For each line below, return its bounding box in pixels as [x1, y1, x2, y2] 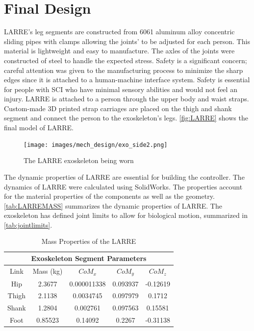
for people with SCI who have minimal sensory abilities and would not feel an [4, 84, 237, 94]
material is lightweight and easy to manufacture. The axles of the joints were [4, 46, 235, 56]
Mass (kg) [32, 266, 63, 276]
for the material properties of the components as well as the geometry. [4, 191, 215, 201]
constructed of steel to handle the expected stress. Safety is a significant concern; [4, 55, 247, 65]
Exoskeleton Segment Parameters [31, 253, 147, 263]
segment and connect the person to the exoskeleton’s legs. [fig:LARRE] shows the [4, 113, 248, 123]
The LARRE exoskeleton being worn [24, 155, 134, 165]
